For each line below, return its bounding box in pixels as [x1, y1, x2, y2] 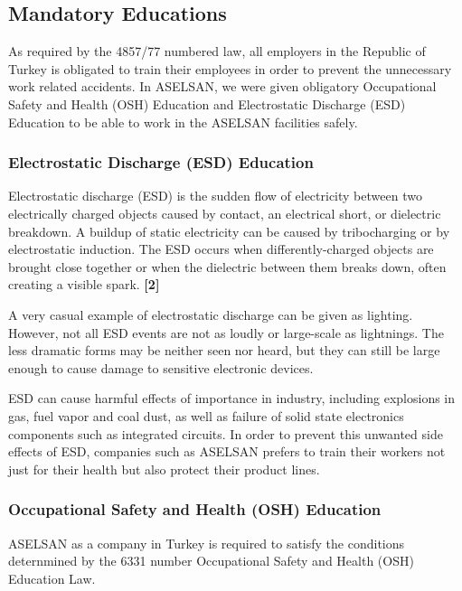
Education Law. [8, 568, 96, 587]
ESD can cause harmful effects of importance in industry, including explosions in [8, 389, 456, 408]
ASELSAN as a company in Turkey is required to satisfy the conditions [8, 533, 405, 552]
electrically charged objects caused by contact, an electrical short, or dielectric [8, 203, 441, 222]
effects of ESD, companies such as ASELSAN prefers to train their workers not [8, 442, 446, 461]
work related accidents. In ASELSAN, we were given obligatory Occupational [8, 77, 437, 96]
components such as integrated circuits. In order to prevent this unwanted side [8, 424, 443, 443]
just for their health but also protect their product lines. [8, 459, 320, 478]
